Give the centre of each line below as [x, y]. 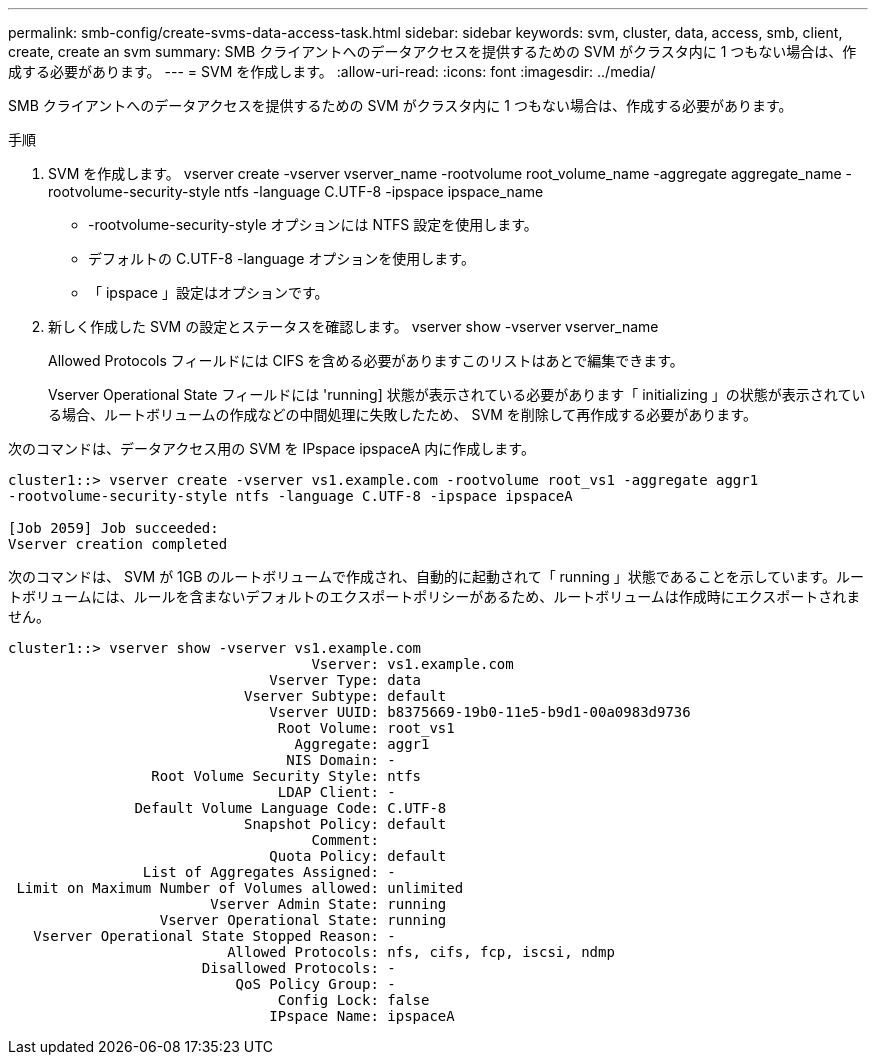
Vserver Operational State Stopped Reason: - [214, 936]
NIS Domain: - [341, 760]
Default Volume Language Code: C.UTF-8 [290, 808]
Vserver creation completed [118, 544]
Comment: [345, 840]
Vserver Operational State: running [303, 920]
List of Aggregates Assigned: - [269, 872]
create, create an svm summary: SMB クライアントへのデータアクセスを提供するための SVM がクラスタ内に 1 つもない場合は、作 [432, 51]
